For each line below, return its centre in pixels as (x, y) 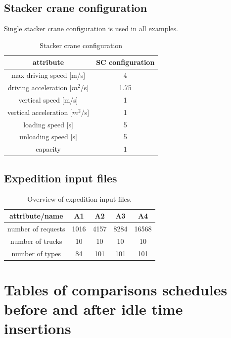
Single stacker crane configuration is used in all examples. (91, 28)
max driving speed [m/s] (48, 75)
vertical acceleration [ (40, 112)
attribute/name (36, 216)
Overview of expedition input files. (80, 198)
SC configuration (125, 62)
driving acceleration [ (40, 87)
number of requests (36, 229)
